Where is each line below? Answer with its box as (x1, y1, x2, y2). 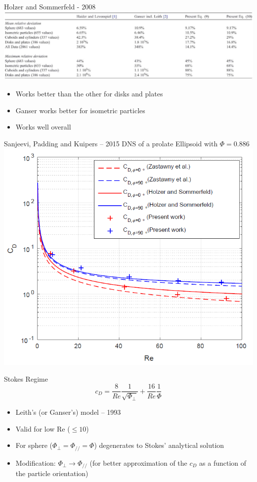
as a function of (199, 457, 247, 468)
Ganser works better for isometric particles (15, 105, 145, 115)
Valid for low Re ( (15, 423, 70, 434)
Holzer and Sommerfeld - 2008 (4, 1, 96, 11)
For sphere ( (15, 440, 53, 450)
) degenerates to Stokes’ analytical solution (94, 440, 224, 450)
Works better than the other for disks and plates (15, 88, 163, 98)
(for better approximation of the (89, 457, 187, 468)
